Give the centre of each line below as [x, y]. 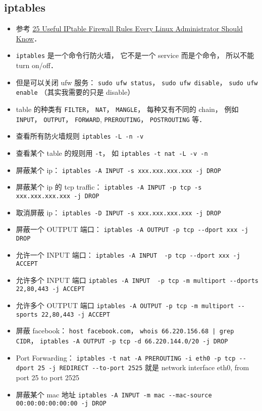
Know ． [29, 38]
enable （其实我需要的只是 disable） [75, 92]
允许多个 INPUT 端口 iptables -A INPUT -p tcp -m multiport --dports [137, 280]
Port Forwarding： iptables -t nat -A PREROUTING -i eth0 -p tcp [126, 357]
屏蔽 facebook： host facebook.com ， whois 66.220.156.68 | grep [125, 331]
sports [27, 314]
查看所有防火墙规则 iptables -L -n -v [80, 136]
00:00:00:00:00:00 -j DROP [61, 404]
